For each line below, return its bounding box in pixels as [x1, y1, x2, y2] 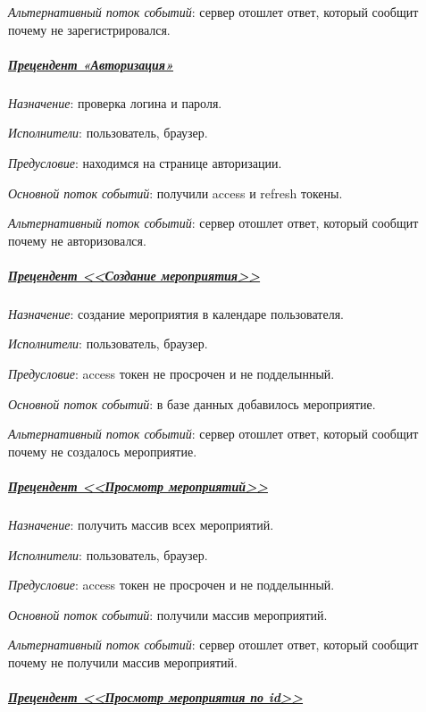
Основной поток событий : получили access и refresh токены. [8, 183, 343, 202]
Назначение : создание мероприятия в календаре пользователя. [8, 304, 345, 322]
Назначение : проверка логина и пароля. [8, 93, 222, 112]
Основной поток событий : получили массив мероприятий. [8, 605, 328, 624]
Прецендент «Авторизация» [8, 54, 174, 73]
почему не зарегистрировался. [8, 20, 171, 38]
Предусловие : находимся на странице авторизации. [8, 153, 282, 172]
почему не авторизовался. [8, 230, 146, 249]
